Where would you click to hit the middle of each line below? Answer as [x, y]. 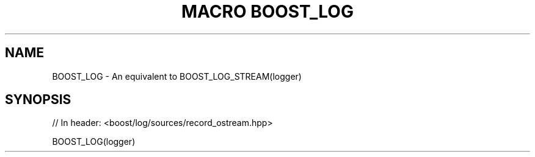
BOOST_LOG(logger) [94, 142]
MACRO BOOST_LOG [267, 12]
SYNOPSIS [38, 100]
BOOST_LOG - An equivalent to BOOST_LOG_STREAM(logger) [177, 76]
